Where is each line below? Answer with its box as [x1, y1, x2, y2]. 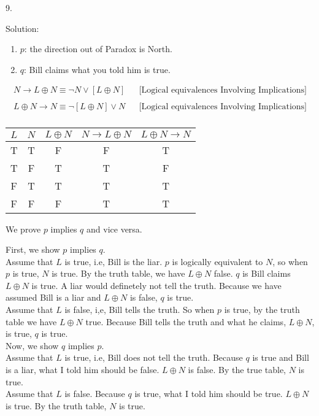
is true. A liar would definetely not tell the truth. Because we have [31, 279, 282, 291]
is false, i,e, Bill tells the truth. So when [64, 303, 215, 316]
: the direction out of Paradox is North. [24, 42, 172, 55]
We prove [6, 222, 41, 235]
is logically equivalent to [172, 255, 263, 268]
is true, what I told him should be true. [134, 387, 283, 400]
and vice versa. [86, 222, 142, 235]
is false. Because [64, 387, 125, 400]
